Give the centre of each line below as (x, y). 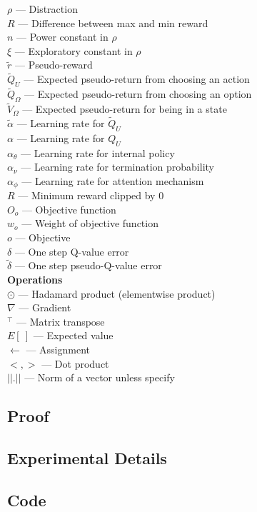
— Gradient (45, 307)
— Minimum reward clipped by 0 (91, 195)
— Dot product (75, 363)
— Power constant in (62, 37)
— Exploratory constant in (74, 50)
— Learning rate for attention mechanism (113, 180)
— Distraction (46, 9)
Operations (35, 280)
